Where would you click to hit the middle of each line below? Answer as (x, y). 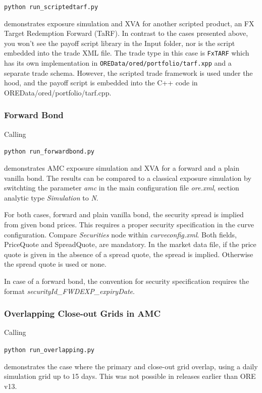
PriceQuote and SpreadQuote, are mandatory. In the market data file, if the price (130, 244)
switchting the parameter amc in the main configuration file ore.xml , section (122, 188)
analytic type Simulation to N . (51, 197)
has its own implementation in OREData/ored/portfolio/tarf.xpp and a (118, 63)
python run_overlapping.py (49, 350)
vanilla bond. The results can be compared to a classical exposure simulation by (128, 178)
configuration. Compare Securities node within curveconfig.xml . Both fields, (120, 234)
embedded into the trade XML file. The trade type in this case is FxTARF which (127, 53)
